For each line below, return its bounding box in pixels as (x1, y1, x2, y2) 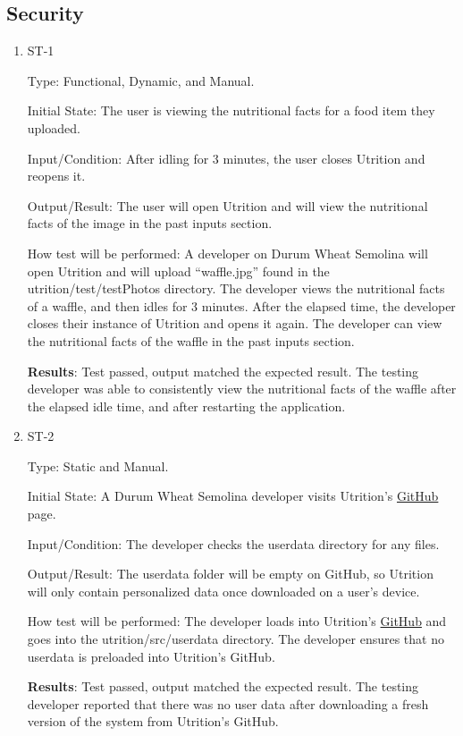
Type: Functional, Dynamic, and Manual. (27, 71, 255, 89)
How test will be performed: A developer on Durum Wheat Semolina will (27, 243, 428, 262)
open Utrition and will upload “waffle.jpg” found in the (27, 261, 330, 280)
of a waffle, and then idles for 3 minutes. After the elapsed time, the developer (27, 296, 456, 315)
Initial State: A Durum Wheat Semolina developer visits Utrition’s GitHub (27, 486, 439, 505)
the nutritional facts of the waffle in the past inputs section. (27, 331, 355, 350)
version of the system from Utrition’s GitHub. (27, 712, 279, 731)
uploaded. (27, 118, 80, 137)
